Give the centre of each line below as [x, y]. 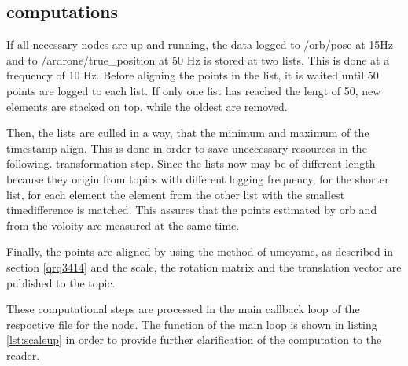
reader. [23, 355]
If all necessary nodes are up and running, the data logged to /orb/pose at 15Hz [200, 44]
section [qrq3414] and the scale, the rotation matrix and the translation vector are [204, 266]
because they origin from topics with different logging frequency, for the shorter [198, 178]
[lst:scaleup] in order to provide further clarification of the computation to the [194, 340]
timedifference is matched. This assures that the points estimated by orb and [192, 210]
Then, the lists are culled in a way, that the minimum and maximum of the [188, 133]
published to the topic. [61, 282]
